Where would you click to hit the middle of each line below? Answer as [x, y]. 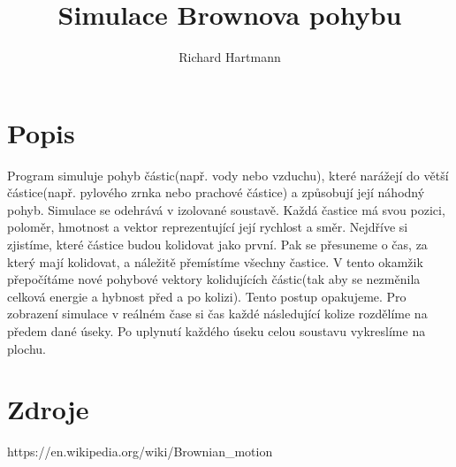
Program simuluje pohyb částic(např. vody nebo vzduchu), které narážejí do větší [228, 175]
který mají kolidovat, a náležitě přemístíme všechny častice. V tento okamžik [215, 261]
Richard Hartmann [230, 57]
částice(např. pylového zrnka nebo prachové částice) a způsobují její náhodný [216, 192]
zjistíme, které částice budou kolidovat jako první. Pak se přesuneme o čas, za [217, 245]
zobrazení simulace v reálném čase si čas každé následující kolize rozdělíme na [217, 314]
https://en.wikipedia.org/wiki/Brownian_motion [140, 452]
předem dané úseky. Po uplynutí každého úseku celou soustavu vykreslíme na [217, 331]
